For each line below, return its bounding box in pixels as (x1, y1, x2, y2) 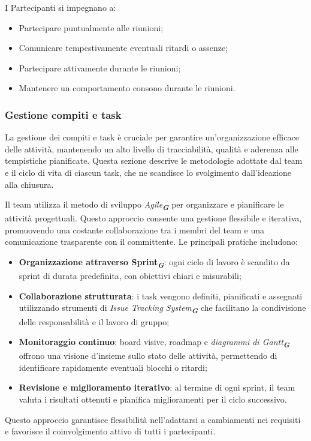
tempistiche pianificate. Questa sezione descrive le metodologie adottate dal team (5, 154, 303, 167)
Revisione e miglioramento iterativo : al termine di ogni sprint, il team (19, 381, 295, 394)
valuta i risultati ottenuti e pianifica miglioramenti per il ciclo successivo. (19, 393, 287, 405)
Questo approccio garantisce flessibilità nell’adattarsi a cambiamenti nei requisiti (5, 413, 301, 425)
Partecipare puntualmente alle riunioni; (19, 21, 164, 34)
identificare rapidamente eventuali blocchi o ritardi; (19, 361, 207, 373)
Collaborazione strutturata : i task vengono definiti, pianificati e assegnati (19, 289, 303, 302)
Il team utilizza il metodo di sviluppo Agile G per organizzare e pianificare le (5, 198, 284, 212)
